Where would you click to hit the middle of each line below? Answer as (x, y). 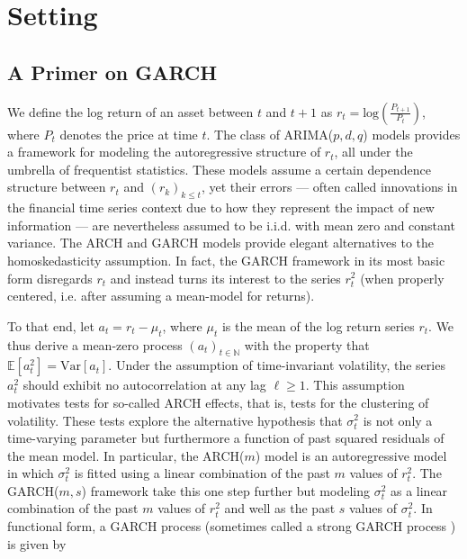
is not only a (398, 420)
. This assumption (355, 385)
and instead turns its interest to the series (225, 278)
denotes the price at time (129, 134)
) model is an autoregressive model (351, 455)
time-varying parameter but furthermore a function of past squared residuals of (226, 438)
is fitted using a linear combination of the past (202, 473)
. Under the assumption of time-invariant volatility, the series (277, 365)
